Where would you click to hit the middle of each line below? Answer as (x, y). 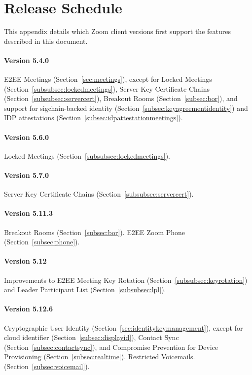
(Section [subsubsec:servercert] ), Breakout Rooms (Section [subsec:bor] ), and (121, 98)
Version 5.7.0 (27, 175)
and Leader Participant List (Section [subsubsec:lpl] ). (85, 290)
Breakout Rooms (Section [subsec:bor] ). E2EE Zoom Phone (95, 232)
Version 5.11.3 (29, 213)
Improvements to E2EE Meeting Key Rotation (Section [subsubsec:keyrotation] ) (126, 280)
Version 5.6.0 (27, 137)
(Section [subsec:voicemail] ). (47, 366)
